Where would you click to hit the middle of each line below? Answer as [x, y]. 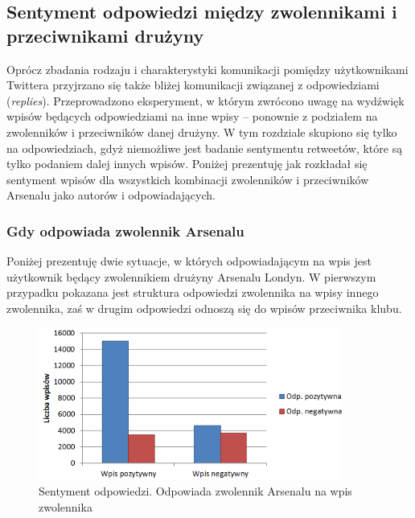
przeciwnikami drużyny [105, 35]
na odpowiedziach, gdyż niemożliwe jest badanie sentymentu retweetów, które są [205, 148]
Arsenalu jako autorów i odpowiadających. [111, 195]
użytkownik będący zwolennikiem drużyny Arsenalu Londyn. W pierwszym [191, 276]
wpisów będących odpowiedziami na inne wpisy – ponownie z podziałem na [192, 116]
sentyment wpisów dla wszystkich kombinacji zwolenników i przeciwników [188, 179]
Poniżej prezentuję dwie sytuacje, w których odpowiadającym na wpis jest [189, 261]
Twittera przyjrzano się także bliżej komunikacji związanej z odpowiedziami [193, 85]
